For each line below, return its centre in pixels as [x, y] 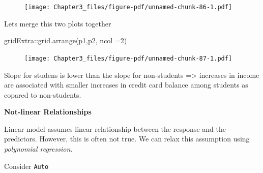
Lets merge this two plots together [58, 23]
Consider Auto [26, 166]
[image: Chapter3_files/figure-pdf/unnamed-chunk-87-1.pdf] [128, 58]
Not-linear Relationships [48, 112]
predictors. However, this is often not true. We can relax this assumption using [127, 139]
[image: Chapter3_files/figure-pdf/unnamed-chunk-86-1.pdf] [128, 7]
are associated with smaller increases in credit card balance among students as [126, 85]
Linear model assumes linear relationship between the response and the [115, 128]
